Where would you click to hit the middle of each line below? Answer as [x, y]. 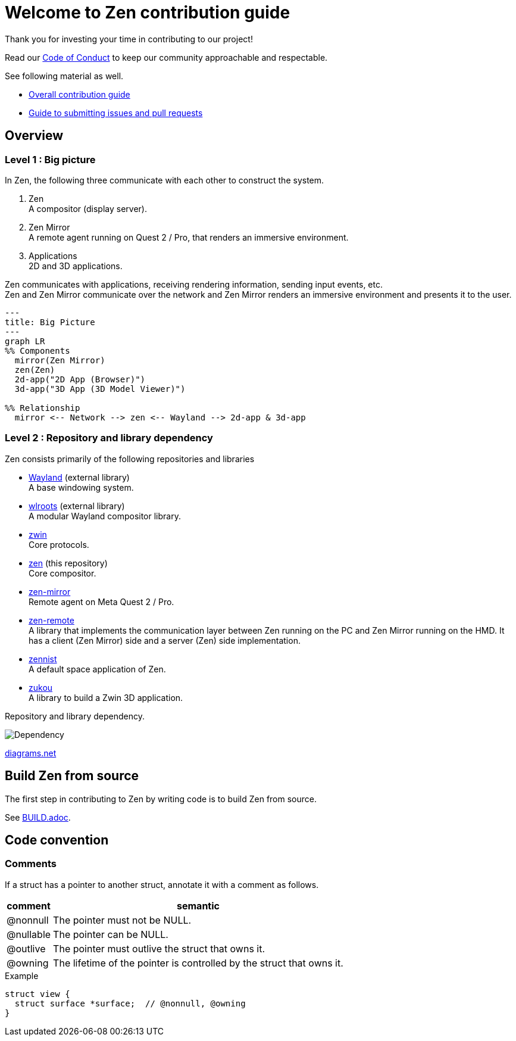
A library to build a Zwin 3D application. [106, 697]
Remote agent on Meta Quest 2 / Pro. [101, 601]
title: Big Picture [50, 322]
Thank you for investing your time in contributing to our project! [129, 39]
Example [22, 975]
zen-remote [51, 620]
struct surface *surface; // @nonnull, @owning [130, 1003]
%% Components [37, 350]
